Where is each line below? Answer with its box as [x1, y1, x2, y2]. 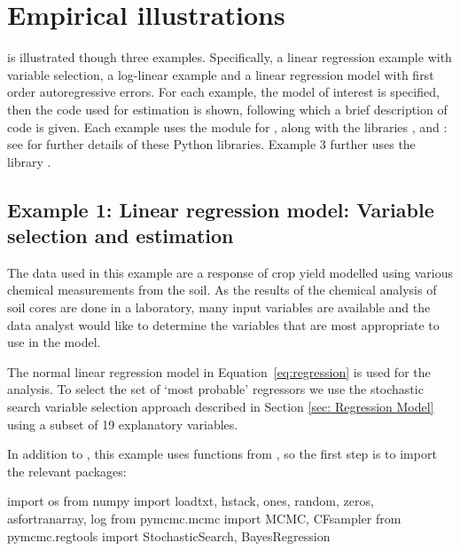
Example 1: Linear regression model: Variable [7, 195, 434, 223]
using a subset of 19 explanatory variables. [7, 414, 238, 433]
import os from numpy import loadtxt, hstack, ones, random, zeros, [7, 492, 374, 510]
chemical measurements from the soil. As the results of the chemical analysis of [7, 280, 437, 299]
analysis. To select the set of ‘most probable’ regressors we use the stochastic [7, 380, 424, 398]
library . [7, 152, 51, 170]
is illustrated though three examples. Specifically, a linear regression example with [7, 48, 452, 67]
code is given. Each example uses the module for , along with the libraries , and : [7, 117, 448, 136]
